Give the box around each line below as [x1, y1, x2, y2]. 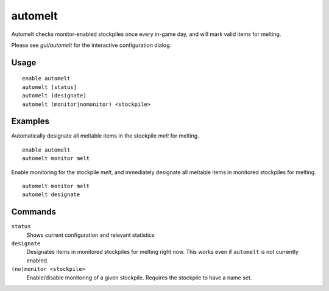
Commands [11, 207, 57, 217]
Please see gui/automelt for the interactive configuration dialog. [11, 41, 172, 49]
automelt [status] [22, 83, 77, 91]
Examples [11, 116, 50, 127]
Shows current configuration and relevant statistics [26, 231, 155, 239]
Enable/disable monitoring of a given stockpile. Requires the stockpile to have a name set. [26, 274, 252, 281]
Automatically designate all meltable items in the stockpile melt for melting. [11, 132, 199, 139]
